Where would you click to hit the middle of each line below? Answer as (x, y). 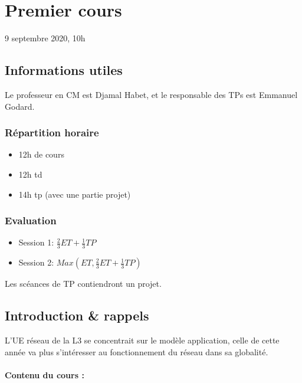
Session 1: (36, 242)
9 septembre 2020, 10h (45, 38)
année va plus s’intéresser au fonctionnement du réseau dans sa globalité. (137, 351)
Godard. (20, 106)
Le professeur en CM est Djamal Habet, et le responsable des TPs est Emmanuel (151, 94)
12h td (30, 174)
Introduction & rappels (77, 315)
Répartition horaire (52, 132)
